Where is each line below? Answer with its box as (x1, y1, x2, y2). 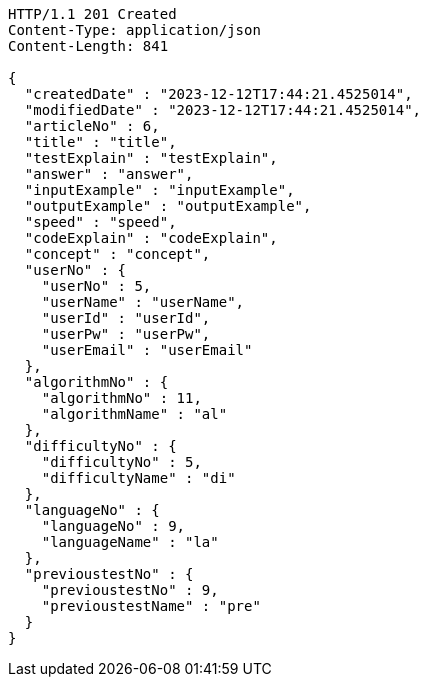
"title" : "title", (24, 134, 177, 150)
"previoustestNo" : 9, (41, 582, 219, 598)
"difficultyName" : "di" (41, 470, 236, 486)
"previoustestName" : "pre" (41, 598, 261, 614)
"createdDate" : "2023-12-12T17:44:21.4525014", (24, 86, 413, 102)
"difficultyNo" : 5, (41, 454, 202, 470)
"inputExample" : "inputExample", (24, 182, 295, 198)
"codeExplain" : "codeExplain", (24, 230, 278, 246)
